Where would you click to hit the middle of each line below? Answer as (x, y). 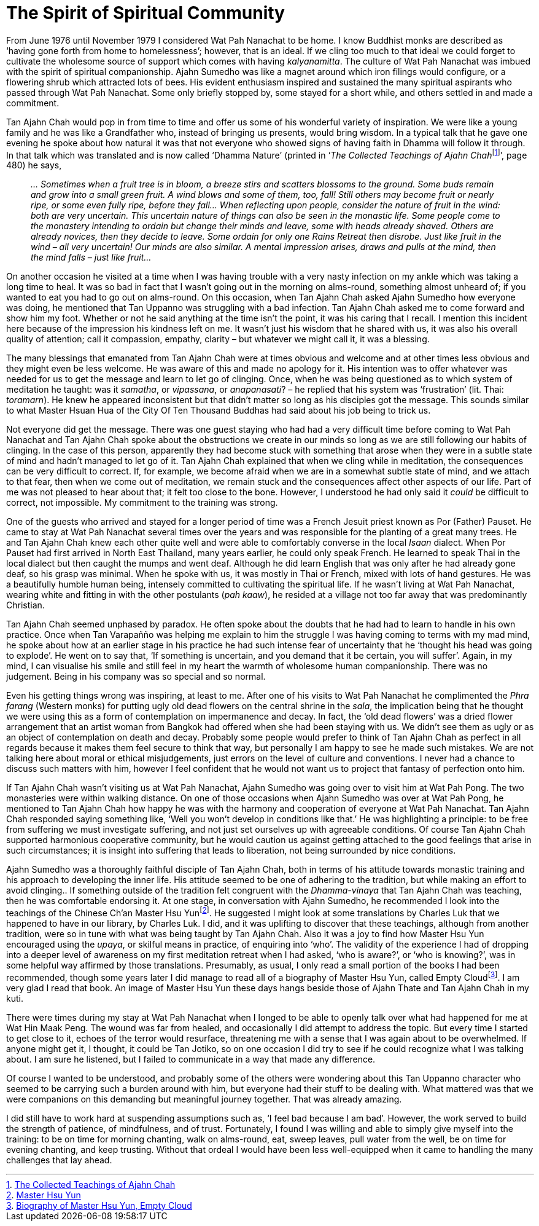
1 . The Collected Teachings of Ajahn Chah (91, 1184)
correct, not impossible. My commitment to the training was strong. (142, 503)
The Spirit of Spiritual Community (145, 13)
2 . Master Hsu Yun (44, 1195)
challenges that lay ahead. (59, 1160)
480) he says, (34, 165)
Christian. (25, 605)
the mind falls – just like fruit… (91, 257)
